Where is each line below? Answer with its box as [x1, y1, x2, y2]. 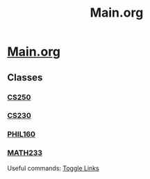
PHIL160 [7, 130, 36, 139]
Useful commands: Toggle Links [7, 164, 99, 172]
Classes [7, 71, 43, 83]
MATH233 [7, 148, 43, 157]
